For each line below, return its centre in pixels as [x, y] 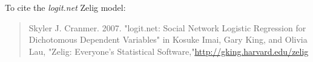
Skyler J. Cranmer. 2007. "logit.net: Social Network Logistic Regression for [167, 27]
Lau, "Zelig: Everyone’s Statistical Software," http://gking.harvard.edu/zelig [169, 51]
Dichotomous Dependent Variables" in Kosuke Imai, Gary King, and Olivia [168, 39]
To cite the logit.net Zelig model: [65, 7]
